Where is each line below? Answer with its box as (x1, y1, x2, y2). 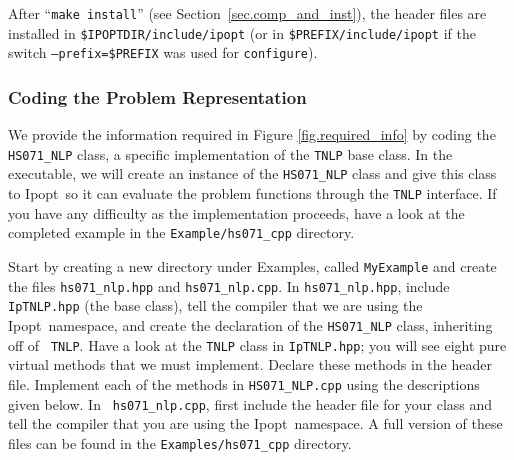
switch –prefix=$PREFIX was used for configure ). (8, 42, 318, 63)
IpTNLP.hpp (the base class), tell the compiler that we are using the (8, 295, 423, 316)
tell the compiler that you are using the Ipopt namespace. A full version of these (8, 413, 503, 434)
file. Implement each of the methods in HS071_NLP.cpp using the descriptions (8, 373, 480, 394)
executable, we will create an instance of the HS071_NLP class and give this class (8, 163, 497, 184)
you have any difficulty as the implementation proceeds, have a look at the (8, 202, 465, 223)
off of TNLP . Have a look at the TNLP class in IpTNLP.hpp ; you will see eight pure (8, 334, 507, 355)
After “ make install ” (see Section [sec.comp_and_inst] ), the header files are (8, 3, 487, 23)
